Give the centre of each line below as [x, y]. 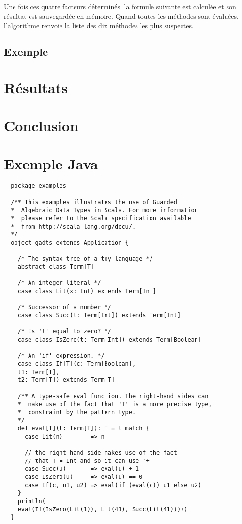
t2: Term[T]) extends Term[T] [66, 380]
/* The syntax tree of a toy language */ [85, 259]
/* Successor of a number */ [64, 307]
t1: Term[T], [38, 372]
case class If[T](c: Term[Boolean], [77, 364]
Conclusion [41, 125]
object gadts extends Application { [70, 243]
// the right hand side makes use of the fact [101, 453]
